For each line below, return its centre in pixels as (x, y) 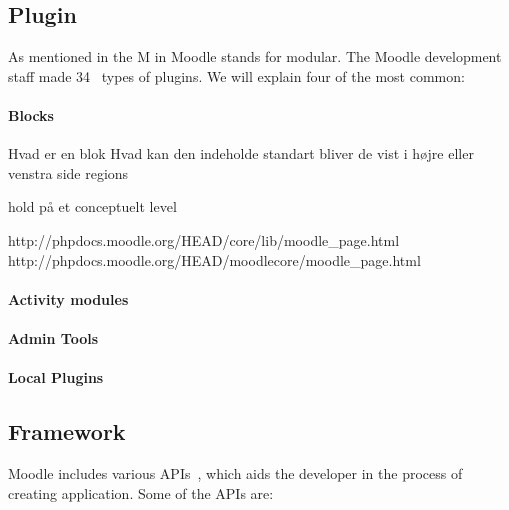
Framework (67, 431)
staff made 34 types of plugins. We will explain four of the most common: (236, 75)
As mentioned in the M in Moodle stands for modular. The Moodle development (255, 56)
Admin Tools (53, 337)
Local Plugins (56, 377)
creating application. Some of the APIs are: (141, 492)
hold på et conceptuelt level (92, 206)
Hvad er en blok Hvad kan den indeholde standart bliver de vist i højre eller (241, 153)
